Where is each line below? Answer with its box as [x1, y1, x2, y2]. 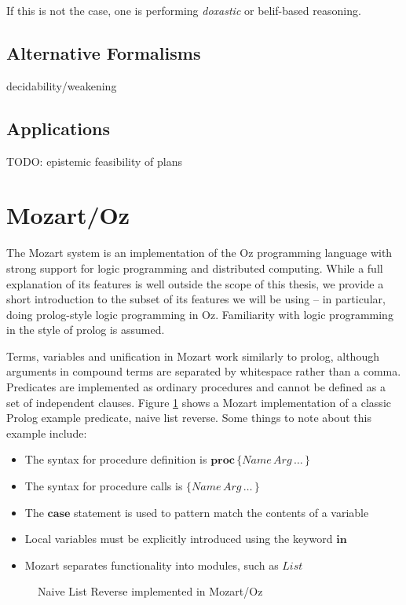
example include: [6, 424, 87, 441]
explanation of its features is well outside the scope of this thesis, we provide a [6, 275, 384, 291]
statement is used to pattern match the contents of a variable [73, 504, 369, 520]
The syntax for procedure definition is [24, 451, 207, 467]
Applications [6, 115, 111, 140]
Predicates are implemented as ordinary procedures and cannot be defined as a [6, 379, 386, 395]
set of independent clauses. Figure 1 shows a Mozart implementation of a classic [6, 394, 391, 410]
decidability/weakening [6, 77, 117, 93]
